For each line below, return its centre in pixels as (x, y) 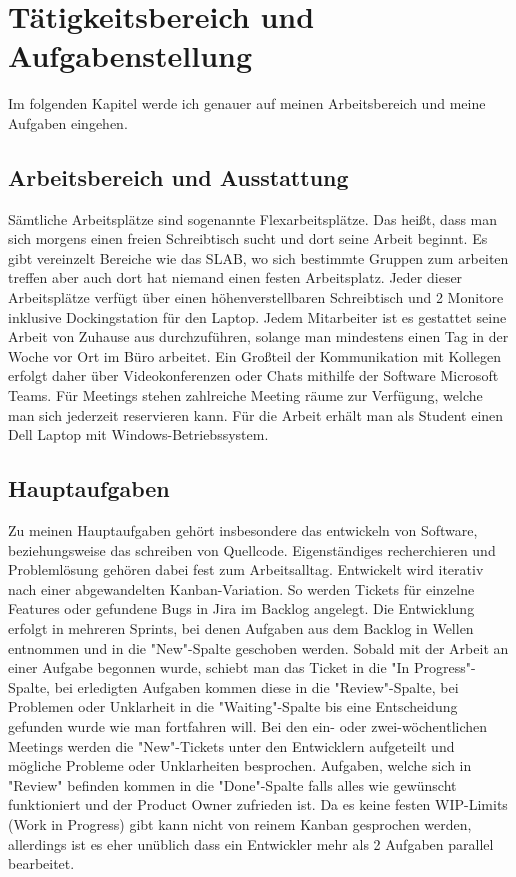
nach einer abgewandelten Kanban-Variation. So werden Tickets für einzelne (241, 588)
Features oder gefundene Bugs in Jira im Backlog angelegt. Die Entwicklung (241, 608)
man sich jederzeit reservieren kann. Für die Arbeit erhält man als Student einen (256, 414)
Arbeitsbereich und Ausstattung (178, 176)
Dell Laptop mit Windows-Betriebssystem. (138, 434)
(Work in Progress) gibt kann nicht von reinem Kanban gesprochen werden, (240, 823)
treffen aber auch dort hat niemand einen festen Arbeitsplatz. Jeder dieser (235, 277)
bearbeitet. (41, 863)
